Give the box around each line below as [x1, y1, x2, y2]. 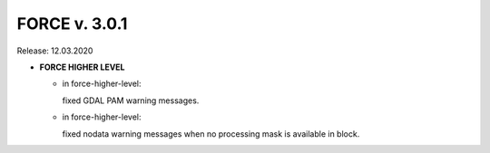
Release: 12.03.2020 [16, 45, 93, 56]
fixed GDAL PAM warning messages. [62, 95, 200, 106]
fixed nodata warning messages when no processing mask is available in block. [62, 128, 360, 139]
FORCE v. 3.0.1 [16, 14, 128, 33]
